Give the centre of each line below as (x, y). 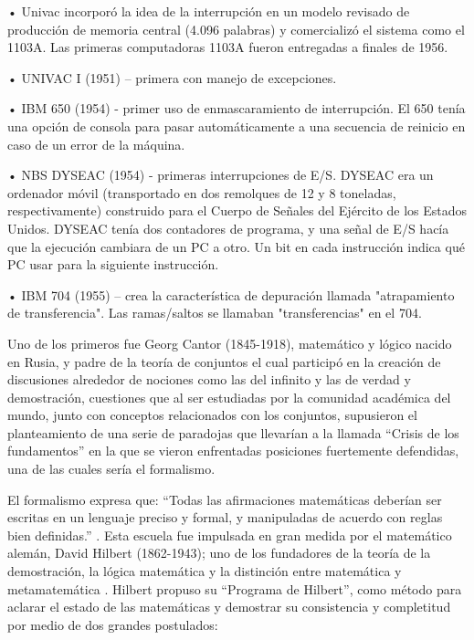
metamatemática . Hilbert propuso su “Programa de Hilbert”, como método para (235, 588)
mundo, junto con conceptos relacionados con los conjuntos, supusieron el (212, 415)
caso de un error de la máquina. (96, 144)
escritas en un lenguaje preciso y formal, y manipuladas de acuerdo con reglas (225, 517)
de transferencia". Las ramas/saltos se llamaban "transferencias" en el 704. (215, 313)
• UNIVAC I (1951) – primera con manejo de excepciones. (172, 77)
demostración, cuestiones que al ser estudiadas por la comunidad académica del (229, 397)
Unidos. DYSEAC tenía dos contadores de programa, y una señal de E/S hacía (228, 228)
